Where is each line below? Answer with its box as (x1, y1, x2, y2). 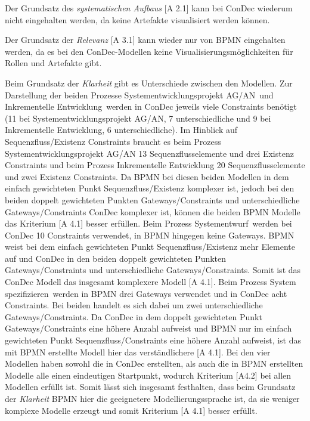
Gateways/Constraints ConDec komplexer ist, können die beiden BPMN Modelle (5, 205, 300, 218)
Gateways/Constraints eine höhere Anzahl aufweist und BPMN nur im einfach (5, 322, 292, 335)
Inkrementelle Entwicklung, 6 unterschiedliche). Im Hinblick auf (5, 123, 238, 136)
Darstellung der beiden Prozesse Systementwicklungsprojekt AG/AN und (5, 88, 274, 101)
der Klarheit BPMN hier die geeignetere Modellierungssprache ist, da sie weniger (5, 392, 300, 404)
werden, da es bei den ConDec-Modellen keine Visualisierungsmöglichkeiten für (5, 45, 293, 57)
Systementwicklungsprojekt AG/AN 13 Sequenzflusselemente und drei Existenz (5, 147, 294, 159)
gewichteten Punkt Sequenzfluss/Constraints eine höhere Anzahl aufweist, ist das (5, 334, 302, 346)
